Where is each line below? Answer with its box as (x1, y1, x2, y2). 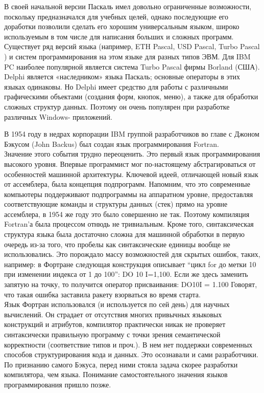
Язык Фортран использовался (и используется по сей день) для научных (4, 299, 230, 310)
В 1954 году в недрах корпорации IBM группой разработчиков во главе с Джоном (4, 128, 259, 139)
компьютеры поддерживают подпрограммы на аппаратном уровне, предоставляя (4, 188, 253, 199)
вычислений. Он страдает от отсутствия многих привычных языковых (4, 309, 222, 319)
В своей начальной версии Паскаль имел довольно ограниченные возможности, (4, 1, 252, 11)
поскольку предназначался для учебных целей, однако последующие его (4, 11, 228, 21)
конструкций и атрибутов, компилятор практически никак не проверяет (4, 319, 226, 330)
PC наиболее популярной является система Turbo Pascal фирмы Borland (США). (4, 61, 260, 72)
